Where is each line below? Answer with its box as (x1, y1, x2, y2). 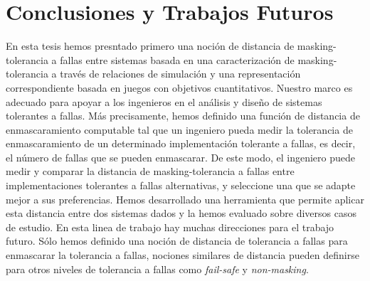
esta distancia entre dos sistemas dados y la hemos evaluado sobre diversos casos (6, 206, 356, 221)
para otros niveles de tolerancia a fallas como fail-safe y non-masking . (6, 261, 309, 276)
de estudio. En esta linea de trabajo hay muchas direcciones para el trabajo (6, 219, 334, 234)
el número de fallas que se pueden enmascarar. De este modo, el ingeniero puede (6, 149, 355, 164)
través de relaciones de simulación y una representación (60, 66, 301, 81)
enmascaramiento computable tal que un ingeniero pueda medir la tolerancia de (6, 122, 353, 137)
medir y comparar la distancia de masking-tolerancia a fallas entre (6, 164, 295, 179)
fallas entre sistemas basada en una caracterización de (60, 52, 295, 67)
